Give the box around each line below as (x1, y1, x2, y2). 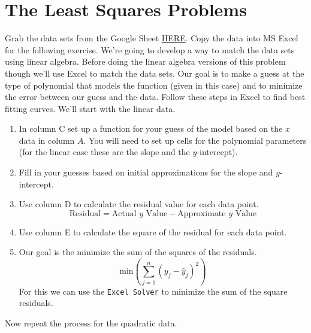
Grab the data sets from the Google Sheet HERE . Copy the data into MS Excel (5, 32, 298, 44)
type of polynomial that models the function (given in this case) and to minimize (5, 78, 303, 91)
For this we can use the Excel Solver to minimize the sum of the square (19, 284, 288, 297)
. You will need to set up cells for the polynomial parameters (83, 134, 307, 146)
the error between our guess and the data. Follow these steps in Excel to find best (5, 90, 306, 103)
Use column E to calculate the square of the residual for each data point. (19, 225, 287, 238)
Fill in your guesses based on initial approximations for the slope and (19, 166, 273, 178)
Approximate (177, 209, 226, 218)
